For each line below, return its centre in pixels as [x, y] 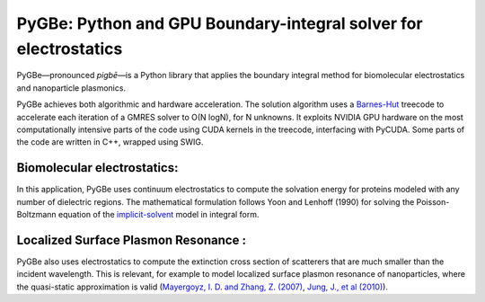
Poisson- [433, 201]
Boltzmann [37, 214]
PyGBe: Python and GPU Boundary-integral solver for [220, 23]
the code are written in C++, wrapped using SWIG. [110, 142]
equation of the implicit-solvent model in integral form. [159, 214]
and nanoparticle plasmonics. [71, 88]
